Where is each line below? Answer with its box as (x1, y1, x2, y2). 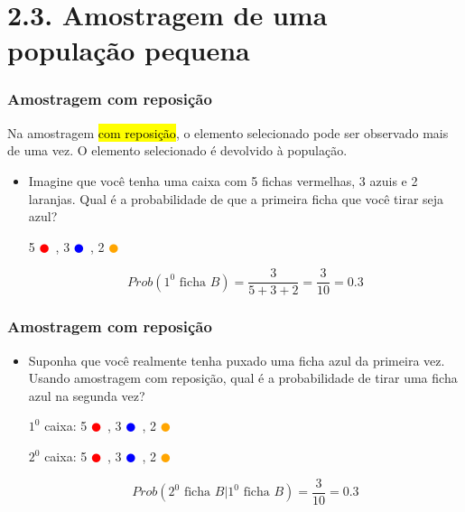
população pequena (7, 32, 250, 69)
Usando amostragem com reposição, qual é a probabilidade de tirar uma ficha (28, 368, 458, 387)
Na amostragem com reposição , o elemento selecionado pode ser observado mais (7, 123, 449, 142)
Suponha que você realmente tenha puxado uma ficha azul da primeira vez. (28, 350, 445, 369)
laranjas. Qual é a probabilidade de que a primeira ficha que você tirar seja (28, 189, 444, 208)
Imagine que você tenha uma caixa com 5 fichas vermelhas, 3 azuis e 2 (28, 171, 418, 190)
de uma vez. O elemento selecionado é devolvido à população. (7, 141, 348, 160)
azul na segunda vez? (28, 386, 145, 405)
